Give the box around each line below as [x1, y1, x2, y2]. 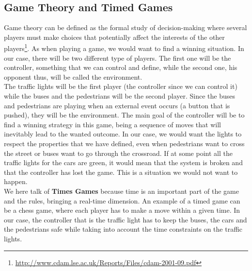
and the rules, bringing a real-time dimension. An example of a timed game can [4, 195, 240, 205]
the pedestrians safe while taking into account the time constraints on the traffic [4, 224, 243, 234]
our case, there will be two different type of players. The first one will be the [4, 52, 231, 63]
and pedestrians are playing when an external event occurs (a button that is [4, 100, 230, 110]
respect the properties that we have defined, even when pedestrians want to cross [4, 138, 245, 148]
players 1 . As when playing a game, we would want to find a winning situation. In [4, 42, 244, 53]
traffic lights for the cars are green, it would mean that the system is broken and [4, 157, 243, 168]
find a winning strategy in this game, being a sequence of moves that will [4, 119, 221, 129]
